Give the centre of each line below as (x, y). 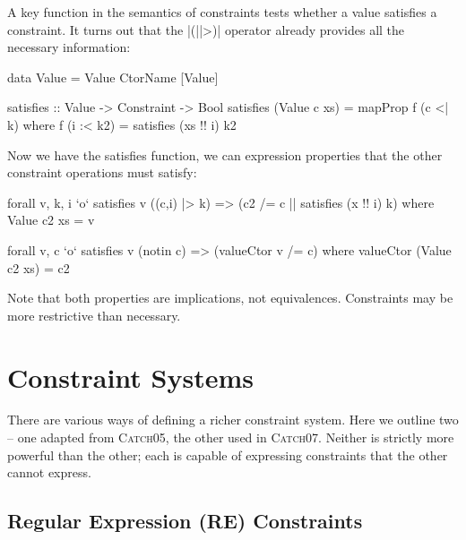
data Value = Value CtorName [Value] (113, 77)
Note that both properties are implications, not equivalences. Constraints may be (230, 298)
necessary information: (69, 47)
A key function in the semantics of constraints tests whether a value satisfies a (222, 12)
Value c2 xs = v (51, 220)
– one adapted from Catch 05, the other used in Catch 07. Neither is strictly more (231, 437)
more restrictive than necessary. (94, 315)
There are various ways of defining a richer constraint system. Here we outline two (233, 420)
